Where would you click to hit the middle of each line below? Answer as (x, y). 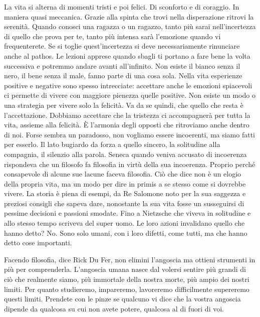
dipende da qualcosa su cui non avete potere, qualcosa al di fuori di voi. (114, 308)
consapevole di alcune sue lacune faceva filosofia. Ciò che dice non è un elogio (123, 174)
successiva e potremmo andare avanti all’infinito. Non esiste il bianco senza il (122, 65)
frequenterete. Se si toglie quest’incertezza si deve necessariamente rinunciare (122, 46)
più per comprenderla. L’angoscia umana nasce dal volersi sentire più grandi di (125, 269)
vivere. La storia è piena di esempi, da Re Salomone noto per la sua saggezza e (125, 193)
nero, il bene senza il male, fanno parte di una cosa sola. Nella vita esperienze (123, 75)
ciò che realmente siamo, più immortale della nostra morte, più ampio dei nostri (127, 279)
